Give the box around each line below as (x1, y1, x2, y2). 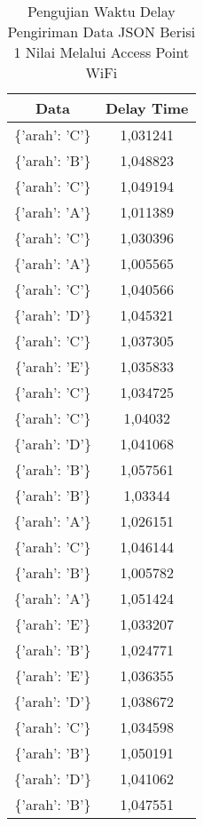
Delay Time (105, 98, 189, 118)
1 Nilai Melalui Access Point (13, 42, 190, 62)
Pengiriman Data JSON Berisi (7, 21, 196, 42)
